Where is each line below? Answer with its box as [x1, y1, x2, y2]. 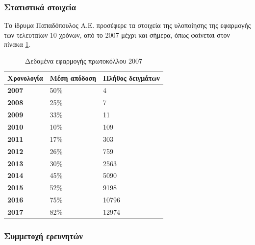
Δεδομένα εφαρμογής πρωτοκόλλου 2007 [25, 56, 143, 66]
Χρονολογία [7, 72, 43, 83]
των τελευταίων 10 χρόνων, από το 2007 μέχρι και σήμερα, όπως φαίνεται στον [4, 29, 230, 40]
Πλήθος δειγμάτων [103, 72, 160, 83]
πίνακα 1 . [4, 39, 31, 49]
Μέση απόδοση [50, 72, 97, 83]
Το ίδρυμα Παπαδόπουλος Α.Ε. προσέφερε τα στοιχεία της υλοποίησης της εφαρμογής [4, 20, 251, 30]
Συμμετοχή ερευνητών [4, 229, 83, 242]
